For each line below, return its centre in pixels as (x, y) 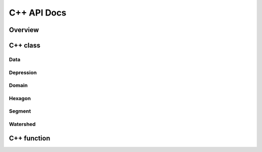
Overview (24, 30)
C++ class (25, 45)
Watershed (22, 124)
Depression (23, 72)
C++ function (30, 138)
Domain (18, 85)
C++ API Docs (38, 13)
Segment (20, 111)
